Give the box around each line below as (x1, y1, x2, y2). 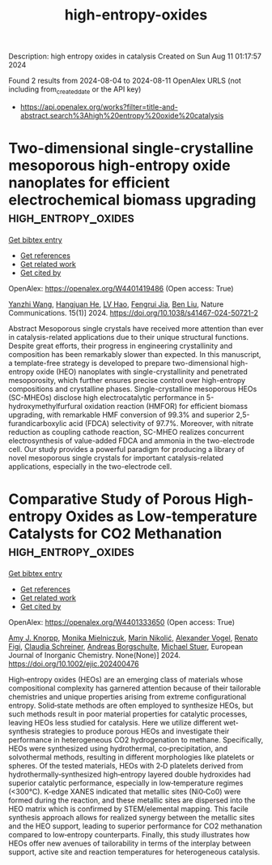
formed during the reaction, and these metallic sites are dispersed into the (8, 795, 256, 805)
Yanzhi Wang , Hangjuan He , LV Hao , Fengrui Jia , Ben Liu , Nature (8, 299, 224, 309)
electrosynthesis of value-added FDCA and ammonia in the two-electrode (8, 436, 255, 445)
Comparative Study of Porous (8, 490, 212, 509)
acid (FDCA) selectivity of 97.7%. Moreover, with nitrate (68, 418, 253, 428)
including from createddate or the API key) (8, 84, 142, 96)
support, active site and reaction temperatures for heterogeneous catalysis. (8, 846, 261, 857)
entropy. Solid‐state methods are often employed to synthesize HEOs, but (8, 700, 253, 710)
